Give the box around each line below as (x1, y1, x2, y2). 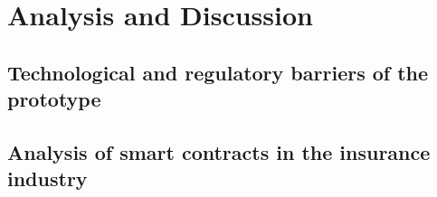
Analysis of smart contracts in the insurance (7, 137, 431, 165)
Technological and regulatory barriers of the (7, 58, 429, 86)
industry (7, 164, 88, 192)
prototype (7, 85, 101, 113)
